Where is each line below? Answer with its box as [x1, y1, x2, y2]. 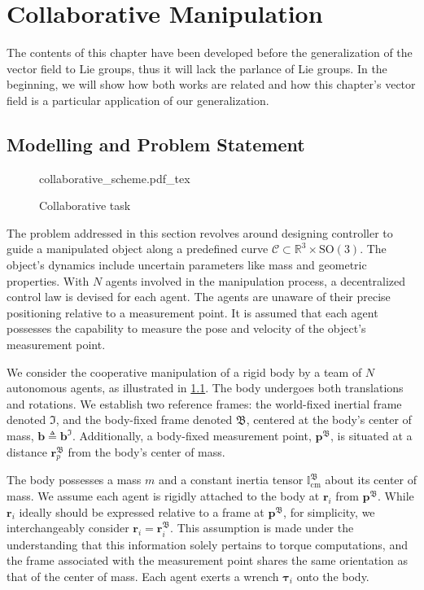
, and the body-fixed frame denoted [55, 411, 233, 428]
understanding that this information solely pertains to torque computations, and [7, 535, 408, 553]
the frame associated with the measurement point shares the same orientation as [7, 552, 408, 569]
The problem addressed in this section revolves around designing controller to [7, 224, 393, 241]
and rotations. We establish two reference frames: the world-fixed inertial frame [7, 395, 402, 412]
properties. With [7, 272, 90, 289]
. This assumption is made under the [170, 519, 354, 536]
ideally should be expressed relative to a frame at [19, 503, 264, 520]
